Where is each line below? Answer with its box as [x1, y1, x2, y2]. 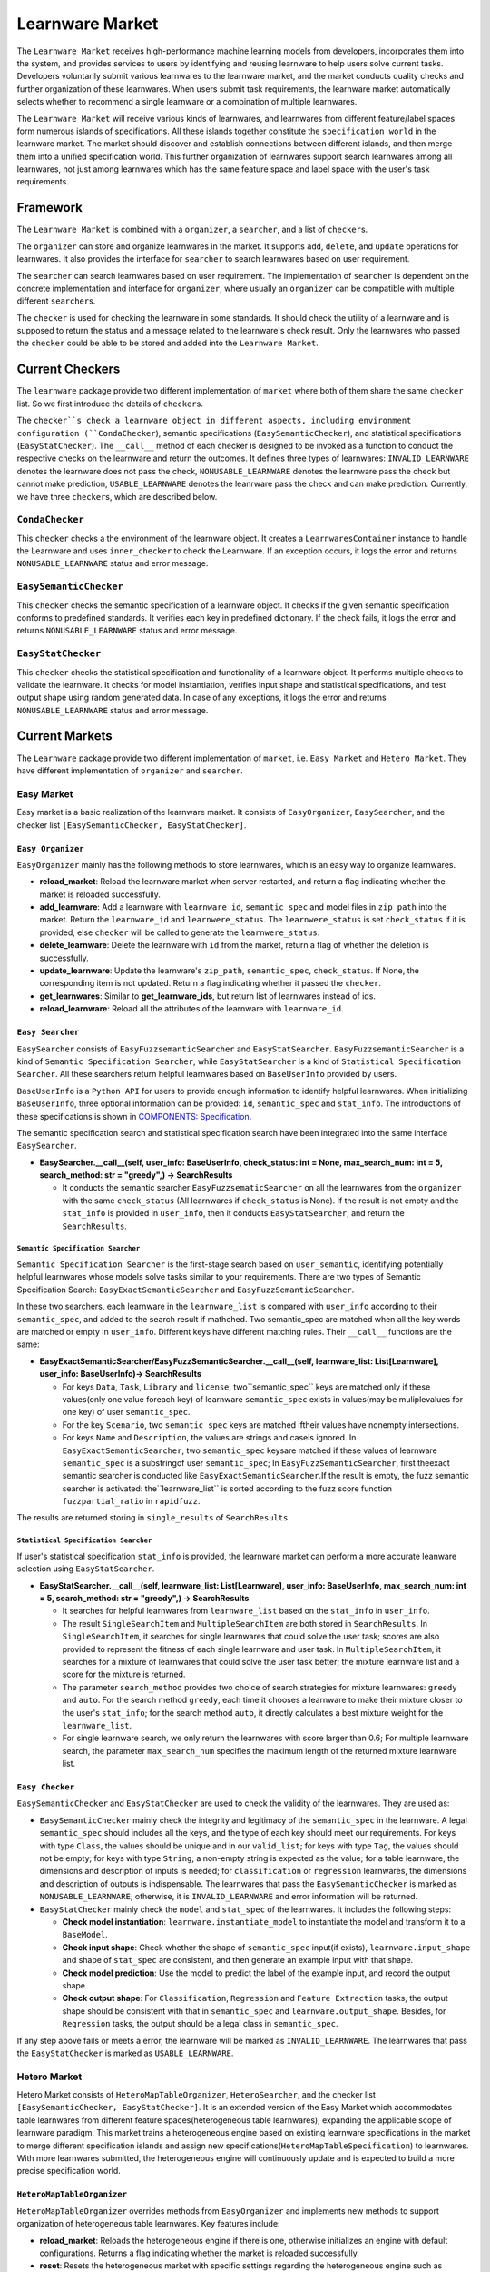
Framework [16, 200, 83, 215]
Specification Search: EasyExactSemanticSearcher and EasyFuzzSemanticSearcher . [16, 1284, 355, 1295]
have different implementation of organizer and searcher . [16, 764, 244, 776]
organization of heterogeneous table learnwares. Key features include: [16, 2218, 280, 2229]
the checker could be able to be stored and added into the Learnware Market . [16, 337, 319, 349]
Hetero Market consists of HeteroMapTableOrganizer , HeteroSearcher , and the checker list [16, 2089, 377, 2100]
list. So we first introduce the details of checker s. [16, 398, 203, 409]
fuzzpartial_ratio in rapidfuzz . [62, 1496, 201, 1507]
